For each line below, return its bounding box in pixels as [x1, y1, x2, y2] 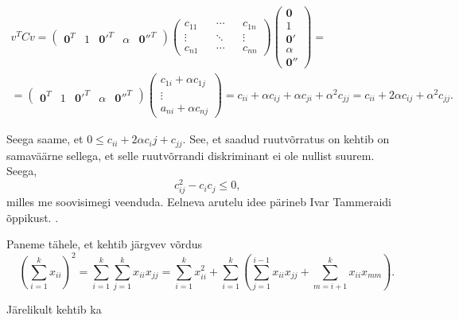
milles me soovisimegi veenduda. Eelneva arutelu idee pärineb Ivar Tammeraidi [6, 193, 391, 210]
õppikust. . [6, 209, 59, 225]
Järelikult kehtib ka [6, 300, 102, 317]
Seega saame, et [6, 131, 84, 147]
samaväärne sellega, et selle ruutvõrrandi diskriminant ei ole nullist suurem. [6, 146, 375, 163]
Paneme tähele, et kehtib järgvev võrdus [6, 236, 203, 252]
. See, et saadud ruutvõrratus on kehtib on [182, 131, 390, 147]
